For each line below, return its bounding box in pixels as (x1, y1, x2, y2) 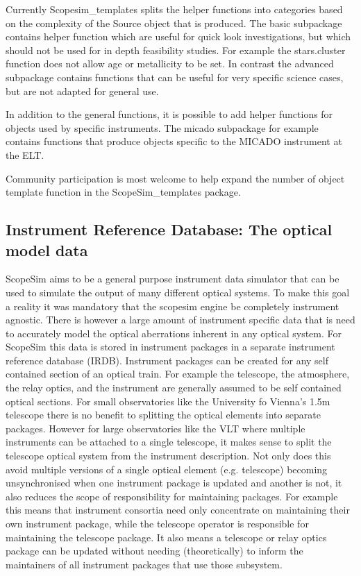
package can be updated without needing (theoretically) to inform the (6, 543, 303, 558)
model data (6, 239, 88, 260)
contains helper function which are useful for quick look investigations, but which (6, 29, 351, 44)
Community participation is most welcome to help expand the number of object (6, 171, 345, 185)
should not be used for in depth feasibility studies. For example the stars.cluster (6, 42, 346, 57)
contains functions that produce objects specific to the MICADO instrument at (6, 134, 342, 149)
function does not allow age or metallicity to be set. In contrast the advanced (6, 56, 334, 71)
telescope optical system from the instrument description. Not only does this (6, 448, 331, 463)
